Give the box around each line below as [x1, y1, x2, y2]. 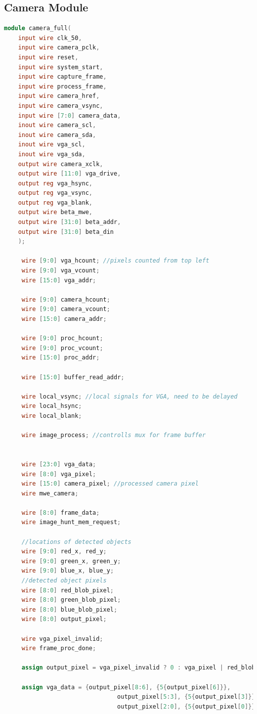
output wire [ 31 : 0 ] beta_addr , [18, 219, 121, 226]
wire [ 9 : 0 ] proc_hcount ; [21, 335, 103, 342]
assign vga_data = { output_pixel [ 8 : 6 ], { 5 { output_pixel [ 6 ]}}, [21, 683, 231, 691]
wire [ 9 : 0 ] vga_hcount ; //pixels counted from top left [21, 257, 210, 265]
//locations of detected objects [21, 538, 131, 545]
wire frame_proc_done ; [21, 645, 96, 652]
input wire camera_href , [18, 92, 100, 100]
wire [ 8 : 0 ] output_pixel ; [21, 616, 107, 623]
